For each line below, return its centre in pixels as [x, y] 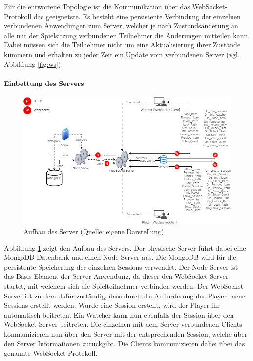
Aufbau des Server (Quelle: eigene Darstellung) [94, 231]
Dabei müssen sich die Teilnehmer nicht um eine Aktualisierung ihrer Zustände [122, 45]
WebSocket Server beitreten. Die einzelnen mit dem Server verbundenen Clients [123, 324]
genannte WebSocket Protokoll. [51, 353]
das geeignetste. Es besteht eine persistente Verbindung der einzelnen [137, 16]
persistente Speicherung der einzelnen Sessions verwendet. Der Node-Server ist [121, 266]
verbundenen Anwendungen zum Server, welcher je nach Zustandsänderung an [121, 26]
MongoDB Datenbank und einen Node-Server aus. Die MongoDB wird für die [120, 257]
